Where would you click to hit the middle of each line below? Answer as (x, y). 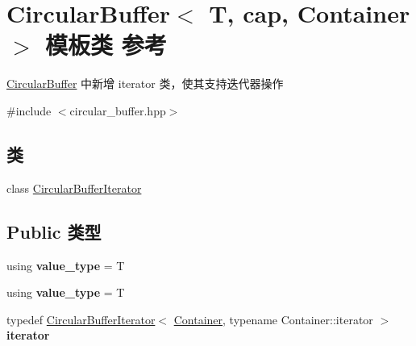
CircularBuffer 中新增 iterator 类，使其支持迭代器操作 (145, 83)
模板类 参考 (106, 45)
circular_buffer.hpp (118, 110)
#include (29, 110)
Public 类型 (54, 231)
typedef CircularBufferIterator (81, 319)
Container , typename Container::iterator (273, 319)
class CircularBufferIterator (74, 188)
